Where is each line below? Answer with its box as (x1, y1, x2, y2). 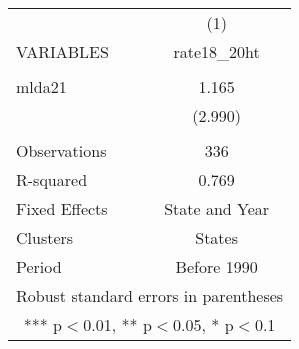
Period (16, 255, 62, 278)
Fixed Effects (16, 197, 108, 220)
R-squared (16, 168, 88, 191)
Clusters (16, 226, 74, 249)
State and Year (164, 197, 270, 220)
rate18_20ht (173, 40, 260, 63)
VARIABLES (16, 40, 109, 63)
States (195, 226, 239, 249)
